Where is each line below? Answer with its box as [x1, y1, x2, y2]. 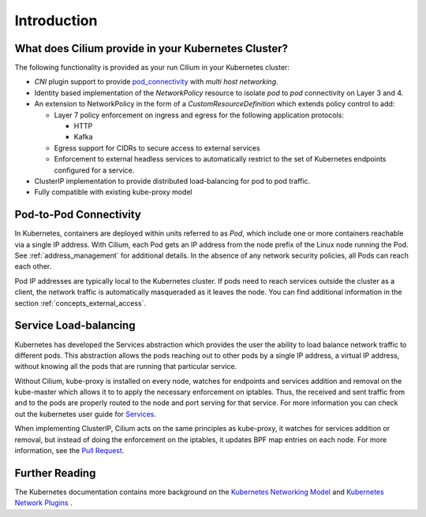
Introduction [14, 12, 98, 29]
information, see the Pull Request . [14, 446, 125, 456]
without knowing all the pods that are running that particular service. [14, 362, 237, 371]
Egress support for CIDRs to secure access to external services [54, 143, 260, 153]
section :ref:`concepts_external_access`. [14, 298, 146, 307]
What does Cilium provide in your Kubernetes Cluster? [14, 42, 288, 55]
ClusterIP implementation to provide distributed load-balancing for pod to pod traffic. [34, 176, 311, 185]
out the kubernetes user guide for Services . [14, 409, 157, 418]
